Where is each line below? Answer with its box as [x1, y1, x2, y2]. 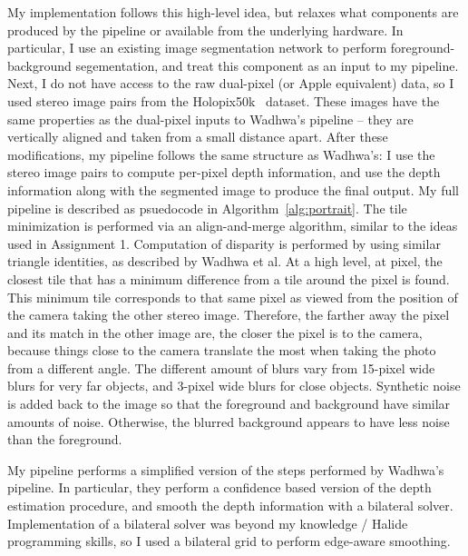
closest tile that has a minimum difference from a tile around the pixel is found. [7, 269, 450, 288]
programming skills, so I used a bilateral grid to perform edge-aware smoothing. [7, 531, 451, 551]
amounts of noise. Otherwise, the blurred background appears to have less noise [7, 412, 450, 431]
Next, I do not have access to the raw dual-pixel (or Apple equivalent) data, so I [7, 74, 454, 93]
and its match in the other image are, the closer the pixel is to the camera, [7, 323, 423, 342]
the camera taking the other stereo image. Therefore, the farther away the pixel [7, 305, 450, 324]
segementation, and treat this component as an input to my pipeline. [75, 55, 459, 74]
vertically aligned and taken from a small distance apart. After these [7, 127, 388, 146]
